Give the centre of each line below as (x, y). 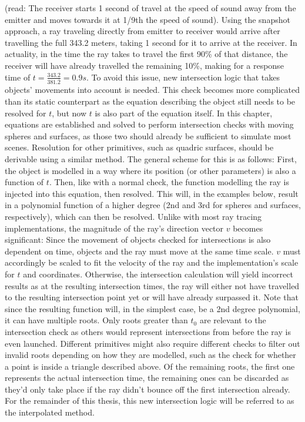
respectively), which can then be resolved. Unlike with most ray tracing (133, 216)
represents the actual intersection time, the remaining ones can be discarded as (147, 378)
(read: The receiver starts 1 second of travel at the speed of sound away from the (150, 8)
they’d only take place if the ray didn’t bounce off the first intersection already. (148, 389)
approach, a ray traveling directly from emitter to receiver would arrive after (143, 31)
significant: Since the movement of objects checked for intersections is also (138, 240)
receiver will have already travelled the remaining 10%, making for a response (144, 65)
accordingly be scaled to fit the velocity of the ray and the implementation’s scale (152, 262)
